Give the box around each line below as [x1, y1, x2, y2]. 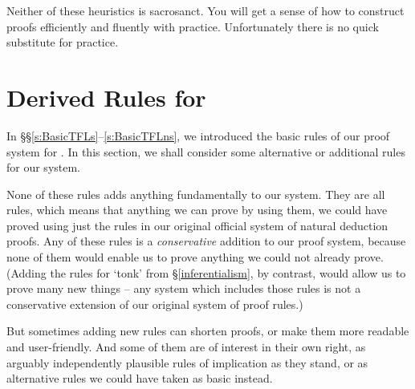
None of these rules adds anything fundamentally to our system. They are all [6, 185, 385, 202]
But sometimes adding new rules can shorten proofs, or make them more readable [6, 322, 409, 339]
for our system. [6, 159, 81, 176]
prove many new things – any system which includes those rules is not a [6, 280, 361, 297]
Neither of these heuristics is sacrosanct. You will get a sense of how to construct [6, 2, 405, 18]
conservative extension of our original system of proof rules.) [6, 295, 303, 312]
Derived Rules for [6, 80, 206, 113]
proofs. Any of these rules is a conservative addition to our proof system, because [6, 233, 406, 249]
